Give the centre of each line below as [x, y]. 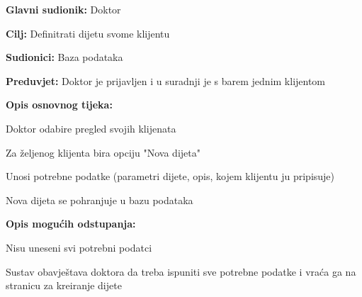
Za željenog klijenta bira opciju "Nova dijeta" [103, 152]
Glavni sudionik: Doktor [63, 9]
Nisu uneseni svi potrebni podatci [79, 247]
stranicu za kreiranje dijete [64, 285]
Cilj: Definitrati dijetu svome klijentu [88, 33]
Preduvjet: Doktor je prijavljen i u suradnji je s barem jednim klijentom [166, 80]
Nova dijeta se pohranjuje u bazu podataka [100, 200]
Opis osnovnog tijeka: [59, 105]
